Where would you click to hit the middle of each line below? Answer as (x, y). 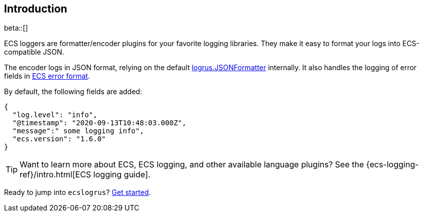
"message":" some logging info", (78, 131)
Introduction (36, 9)
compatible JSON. (34, 52)
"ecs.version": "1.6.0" (59, 139)
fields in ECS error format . (47, 76)
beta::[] (16, 28)
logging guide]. (122, 175)
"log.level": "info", (55, 115)
